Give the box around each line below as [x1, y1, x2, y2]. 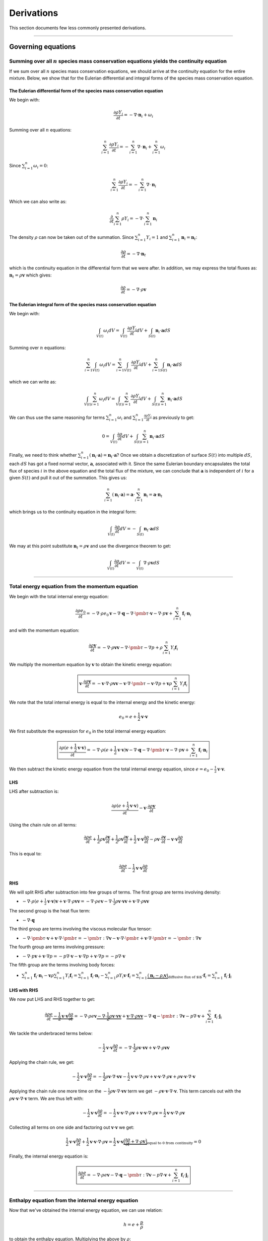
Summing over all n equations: [9, 127, 72, 133]
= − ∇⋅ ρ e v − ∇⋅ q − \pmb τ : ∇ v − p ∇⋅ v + [87, 1172, 172, 1177]
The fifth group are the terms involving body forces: [9, 962, 115, 968]
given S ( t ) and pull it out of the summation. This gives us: [9, 475, 127, 481]
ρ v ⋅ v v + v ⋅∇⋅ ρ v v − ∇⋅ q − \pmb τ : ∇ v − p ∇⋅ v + [109, 1013, 205, 1019]
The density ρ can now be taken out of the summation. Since [9, 234, 134, 240]
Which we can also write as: [9, 199, 67, 205]
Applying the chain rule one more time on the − [9, 1088, 108, 1094]
